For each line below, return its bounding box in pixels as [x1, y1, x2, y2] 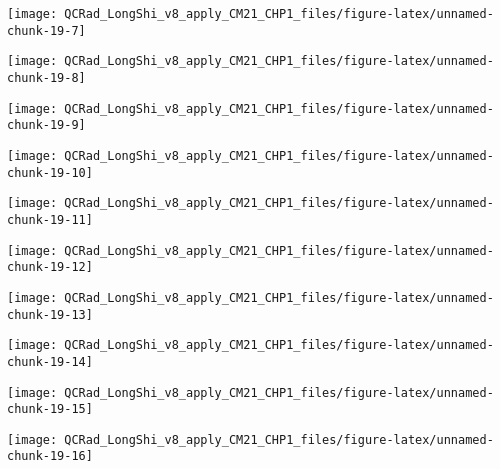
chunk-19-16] [7, 449, 93, 464]
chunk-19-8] [7, 70, 86, 85]
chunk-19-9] [7, 118, 86, 133]
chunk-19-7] [7, 23, 86, 38]
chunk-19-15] [7, 402, 93, 417]
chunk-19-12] [7, 260, 93, 275]
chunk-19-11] [7, 212, 93, 227]
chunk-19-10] [7, 165, 93, 180]
